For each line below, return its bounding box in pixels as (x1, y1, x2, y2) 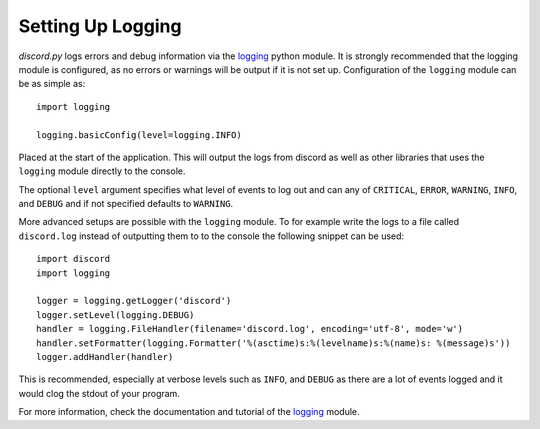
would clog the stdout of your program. (18, 387, 180, 399)
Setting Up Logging (18, 15, 182, 37)
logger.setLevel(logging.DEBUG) (36, 309, 195, 320)
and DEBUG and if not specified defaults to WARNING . (18, 198, 234, 210)
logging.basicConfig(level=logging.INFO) (36, 129, 242, 140)
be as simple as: (18, 78, 86, 90)
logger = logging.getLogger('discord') (36, 295, 232, 307)
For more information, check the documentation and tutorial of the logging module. (18, 406, 360, 418)
